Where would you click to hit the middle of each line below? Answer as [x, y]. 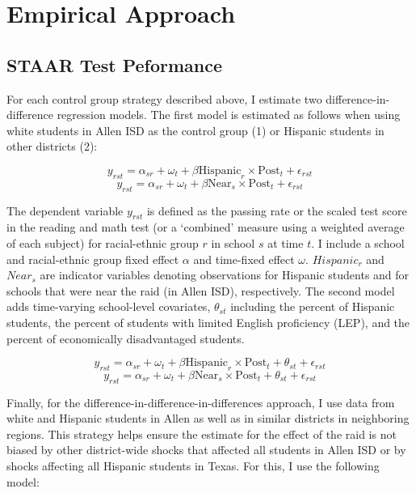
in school [233, 242]
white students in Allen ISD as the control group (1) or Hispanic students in [195, 130]
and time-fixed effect [244, 259]
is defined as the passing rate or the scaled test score [277, 210]
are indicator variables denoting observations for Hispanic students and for [225, 275]
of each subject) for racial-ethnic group [103, 242]
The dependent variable [65, 210]
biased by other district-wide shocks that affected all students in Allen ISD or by [206, 450]
